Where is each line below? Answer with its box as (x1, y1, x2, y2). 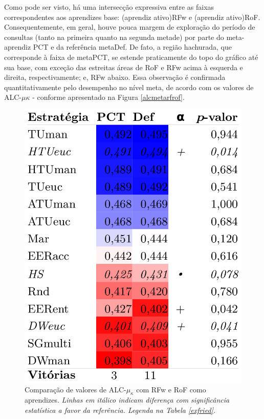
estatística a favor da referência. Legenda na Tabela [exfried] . (25, 405, 216, 415)
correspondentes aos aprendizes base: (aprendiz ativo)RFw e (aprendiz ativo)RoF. (4, 11, 260, 22)
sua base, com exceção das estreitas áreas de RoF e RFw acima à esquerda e (4, 61, 243, 72)
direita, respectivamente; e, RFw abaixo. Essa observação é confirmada (4, 72, 226, 82)
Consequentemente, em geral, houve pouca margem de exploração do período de (4, 22, 255, 32)
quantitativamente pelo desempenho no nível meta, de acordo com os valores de (4, 81, 254, 92)
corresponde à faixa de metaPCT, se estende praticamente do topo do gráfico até (4, 51, 258, 62)
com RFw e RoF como (136, 384, 206, 394)
